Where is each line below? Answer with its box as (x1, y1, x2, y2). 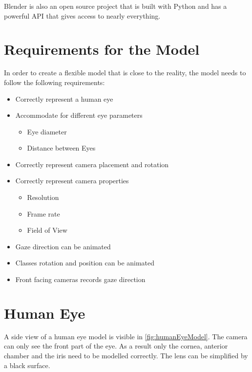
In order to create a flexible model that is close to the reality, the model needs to (4, 67, 246, 78)
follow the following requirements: (4, 77, 105, 87)
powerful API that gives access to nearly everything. (4, 10, 161, 21)
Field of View (27, 225, 67, 235)
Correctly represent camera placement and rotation (15, 159, 169, 169)
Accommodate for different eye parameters (15, 110, 143, 120)
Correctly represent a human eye (15, 93, 113, 104)
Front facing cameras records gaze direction (15, 274, 146, 284)
